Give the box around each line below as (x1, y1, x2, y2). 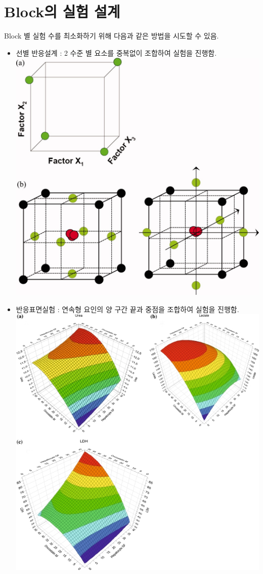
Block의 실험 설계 (4, 1, 120, 22)
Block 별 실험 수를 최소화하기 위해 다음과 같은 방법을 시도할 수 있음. (4, 30, 219, 41)
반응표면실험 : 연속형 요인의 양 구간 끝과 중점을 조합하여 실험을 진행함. (16, 303, 239, 314)
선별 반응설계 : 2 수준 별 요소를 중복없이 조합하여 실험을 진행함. (16, 47, 217, 58)
